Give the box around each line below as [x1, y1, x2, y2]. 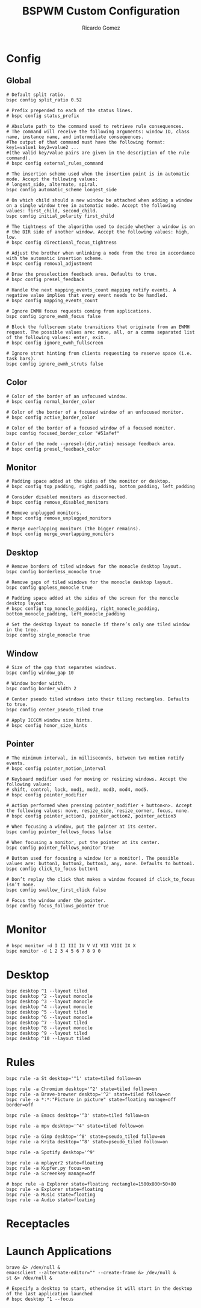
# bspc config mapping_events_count [6, 297, 98, 303]
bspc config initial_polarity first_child [6, 213, 114, 219]
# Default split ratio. [6, 92, 66, 98]
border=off [6, 1102, 34, 1108]
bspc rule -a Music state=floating [6, 1192, 96, 1198]
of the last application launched [6, 1291, 93, 1297]
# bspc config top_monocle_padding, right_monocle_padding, [6, 606, 161, 612]
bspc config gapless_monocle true [6, 585, 93, 591]
